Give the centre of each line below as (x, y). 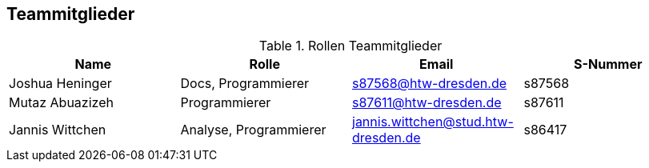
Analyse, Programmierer (253, 130)
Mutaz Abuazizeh (61, 103)
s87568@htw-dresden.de (430, 84)
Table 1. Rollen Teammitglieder (351, 46)
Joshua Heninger (60, 84)
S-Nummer (608, 64)
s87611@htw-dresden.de (427, 103)
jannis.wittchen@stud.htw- (433, 122)
